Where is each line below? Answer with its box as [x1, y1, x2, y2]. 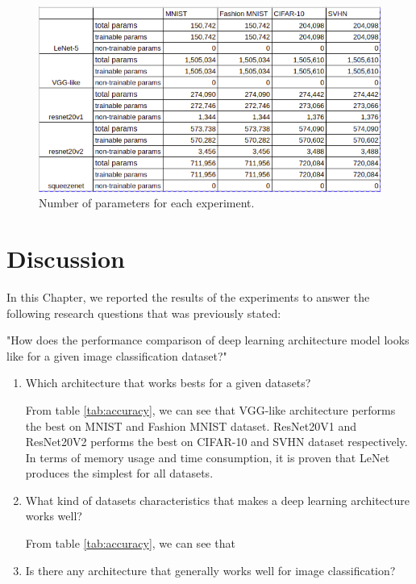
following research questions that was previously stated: [6, 304, 281, 321]
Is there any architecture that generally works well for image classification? [25, 561, 396, 578]
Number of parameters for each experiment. [39, 194, 255, 211]
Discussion [6, 242, 125, 274]
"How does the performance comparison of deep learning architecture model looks [6, 332, 410, 348]
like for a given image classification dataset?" [6, 347, 227, 364]
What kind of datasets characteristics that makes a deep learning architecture [25, 491, 410, 508]
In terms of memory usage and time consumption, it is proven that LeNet [25, 448, 390, 465]
